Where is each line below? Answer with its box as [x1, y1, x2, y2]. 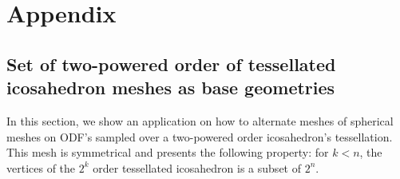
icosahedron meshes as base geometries [6, 75, 335, 100]
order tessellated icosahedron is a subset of [93, 159, 301, 176]
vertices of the [6, 159, 76, 176]
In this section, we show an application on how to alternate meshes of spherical [6, 112, 394, 129]
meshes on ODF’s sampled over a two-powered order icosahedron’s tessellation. [6, 128, 393, 145]
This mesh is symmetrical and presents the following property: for [6, 144, 329, 161]
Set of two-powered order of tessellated [6, 51, 336, 76]
